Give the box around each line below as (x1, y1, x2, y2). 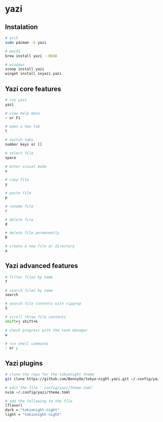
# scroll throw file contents (5, 315, 66, 319)
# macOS (5, 49, 21, 54)
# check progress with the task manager (5, 328, 88, 333)
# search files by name (5, 288, 53, 293)
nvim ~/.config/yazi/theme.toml (5, 390, 70, 395)
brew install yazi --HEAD (5, 53, 57, 58)
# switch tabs (5, 138, 34, 142)
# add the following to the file (5, 399, 73, 404)
